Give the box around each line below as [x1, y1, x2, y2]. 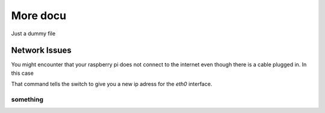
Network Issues [11, 45, 72, 56]
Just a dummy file [11, 30, 56, 37]
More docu [11, 9, 67, 22]
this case [11, 69, 34, 77]
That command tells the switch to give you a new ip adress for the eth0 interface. [11, 81, 212, 88]
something [11, 96, 44, 103]
